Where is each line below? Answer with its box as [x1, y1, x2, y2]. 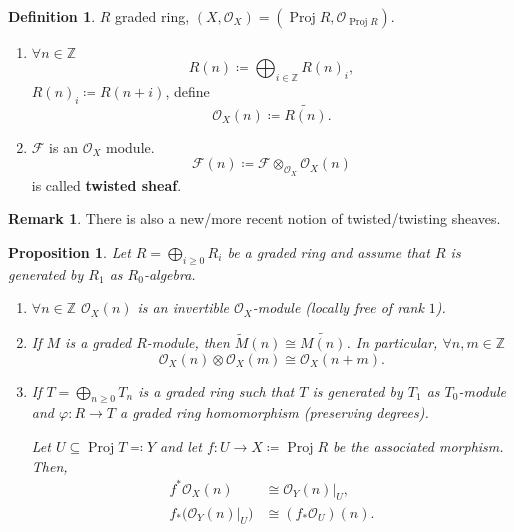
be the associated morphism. [333, 435, 504, 456]
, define [165, 80, 210, 101]
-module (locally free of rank [252, 297, 424, 318]
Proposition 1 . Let [8, 241, 131, 262]
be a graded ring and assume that [227, 241, 430, 262]
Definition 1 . [8, 6, 96, 26]
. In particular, [346, 332, 438, 352]
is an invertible [137, 297, 230, 318]
